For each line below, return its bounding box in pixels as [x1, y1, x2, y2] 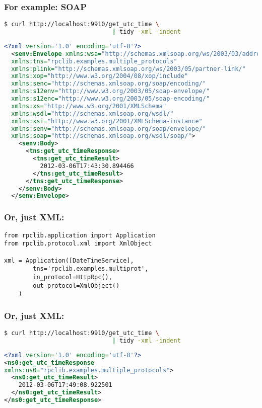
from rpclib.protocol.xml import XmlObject [4, 240, 152, 248]
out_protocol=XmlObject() [33, 282, 120, 289]
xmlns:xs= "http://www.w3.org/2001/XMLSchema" [11, 102, 167, 110]
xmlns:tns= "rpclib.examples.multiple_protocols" [11, 57, 177, 65]
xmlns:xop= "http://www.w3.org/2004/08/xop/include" [11, 72, 188, 80]
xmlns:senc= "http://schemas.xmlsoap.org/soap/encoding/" [11, 80, 206, 88]
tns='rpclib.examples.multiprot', [33, 265, 149, 273]
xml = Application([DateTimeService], [4, 257, 134, 264]
